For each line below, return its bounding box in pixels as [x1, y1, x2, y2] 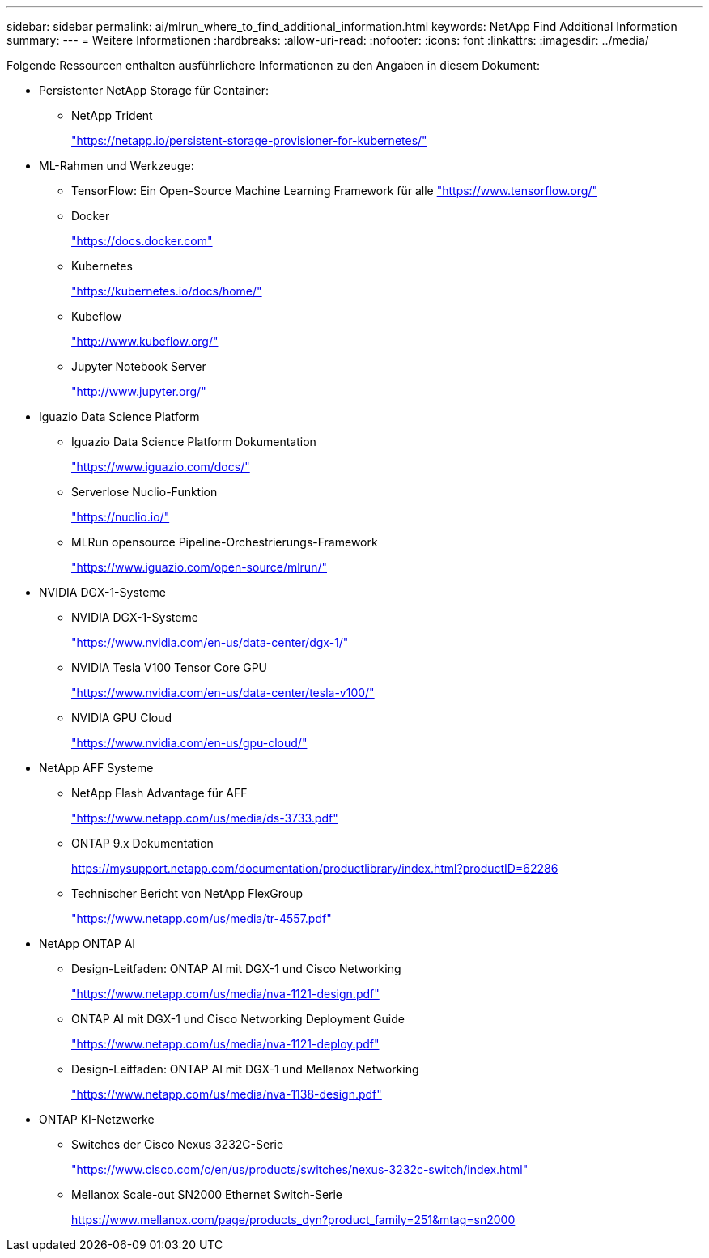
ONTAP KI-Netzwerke [39, 1112, 155, 1126]
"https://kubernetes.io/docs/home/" [71, 284, 262, 298]
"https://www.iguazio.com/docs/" [71, 460, 250, 474]
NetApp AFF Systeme [39, 761, 154, 775]
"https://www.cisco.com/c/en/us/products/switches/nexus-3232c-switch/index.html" [71, 1162, 529, 1176]
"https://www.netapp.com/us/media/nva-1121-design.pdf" [71, 987, 380, 1001]
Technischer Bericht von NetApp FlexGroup [71, 886, 304, 900]
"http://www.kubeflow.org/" [71, 334, 219, 348]
